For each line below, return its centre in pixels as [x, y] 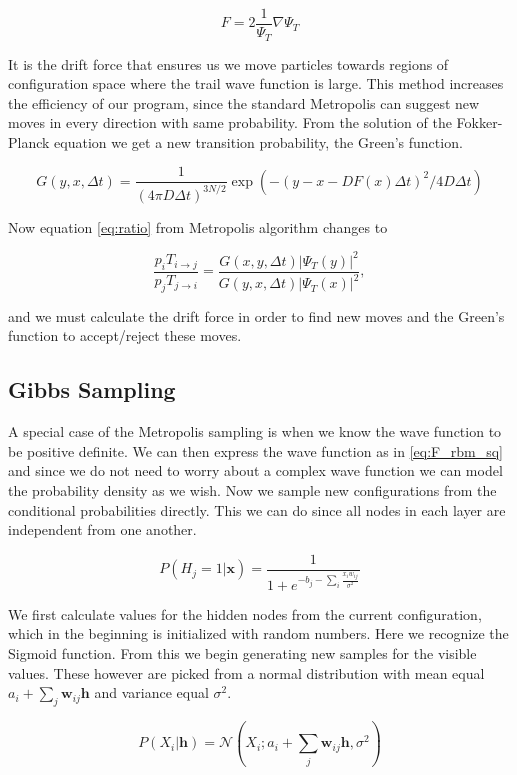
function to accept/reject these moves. [125, 335]
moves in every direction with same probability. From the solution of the [230, 122]
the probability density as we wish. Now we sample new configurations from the [252, 490]
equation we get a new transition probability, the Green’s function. [258, 141]
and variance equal [151, 692]
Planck [29, 141]
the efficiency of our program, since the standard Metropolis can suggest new [244, 102]
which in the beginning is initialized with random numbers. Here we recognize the [258, 633]
